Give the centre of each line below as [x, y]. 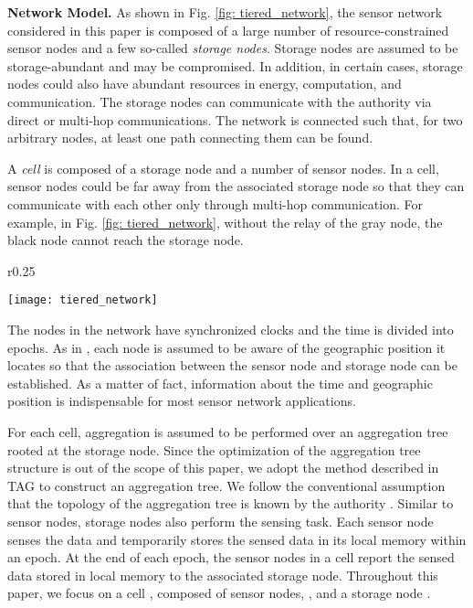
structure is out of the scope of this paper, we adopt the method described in [223, 468]
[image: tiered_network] [83, 300]
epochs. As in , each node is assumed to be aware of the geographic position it [226, 347]
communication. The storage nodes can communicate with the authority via [220, 101]
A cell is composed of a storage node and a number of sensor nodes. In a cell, [223, 168]
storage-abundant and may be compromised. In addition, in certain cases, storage [235, 65]
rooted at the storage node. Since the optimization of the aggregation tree [214, 449]
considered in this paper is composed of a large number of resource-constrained [228, 30]
